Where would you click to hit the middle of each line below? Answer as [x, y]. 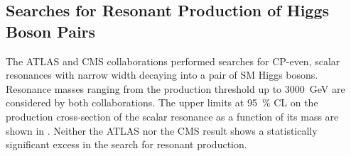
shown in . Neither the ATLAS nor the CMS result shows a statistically [162, 130]
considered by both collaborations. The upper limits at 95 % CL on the [162, 102]
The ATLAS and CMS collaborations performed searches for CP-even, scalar [173, 61]
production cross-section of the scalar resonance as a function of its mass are [172, 116]
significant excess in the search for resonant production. [126, 144]
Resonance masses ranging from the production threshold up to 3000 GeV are [175, 88]
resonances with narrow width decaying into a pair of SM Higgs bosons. [162, 75]
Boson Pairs [51, 31]
